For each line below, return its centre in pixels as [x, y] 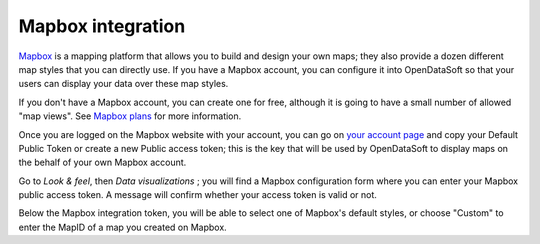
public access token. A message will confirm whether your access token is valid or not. [197, 195]
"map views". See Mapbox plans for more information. [130, 116]
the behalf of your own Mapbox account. [102, 162]
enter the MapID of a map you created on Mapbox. [122, 227]
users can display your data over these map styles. [123, 84]
